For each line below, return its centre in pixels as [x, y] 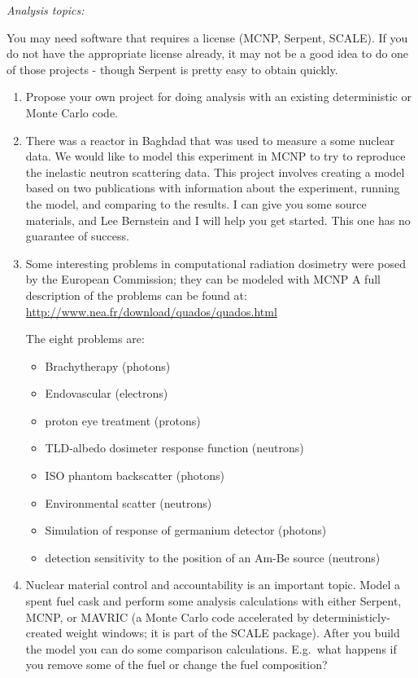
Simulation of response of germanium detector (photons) [186, 530]
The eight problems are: [85, 339]
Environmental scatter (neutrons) [128, 502]
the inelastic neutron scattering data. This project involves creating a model [215, 172]
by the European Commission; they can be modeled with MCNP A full [203, 279]
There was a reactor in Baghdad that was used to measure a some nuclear [210, 140]
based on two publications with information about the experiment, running [213, 188]
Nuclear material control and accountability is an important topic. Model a [213, 585]
